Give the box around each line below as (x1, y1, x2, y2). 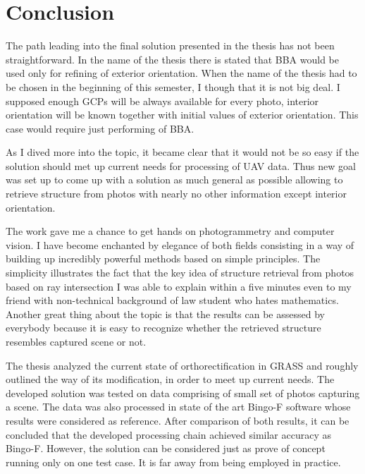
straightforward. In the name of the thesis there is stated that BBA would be (6, 51, 340, 66)
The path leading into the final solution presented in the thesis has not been (6, 38, 335, 53)
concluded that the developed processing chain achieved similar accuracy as (6, 427, 332, 442)
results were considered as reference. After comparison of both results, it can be (6, 413, 349, 427)
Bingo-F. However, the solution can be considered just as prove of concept (6, 441, 326, 456)
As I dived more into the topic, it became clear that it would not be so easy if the (6, 145, 359, 159)
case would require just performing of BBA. (6, 121, 194, 135)
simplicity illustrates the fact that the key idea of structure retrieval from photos (6, 265, 354, 280)
